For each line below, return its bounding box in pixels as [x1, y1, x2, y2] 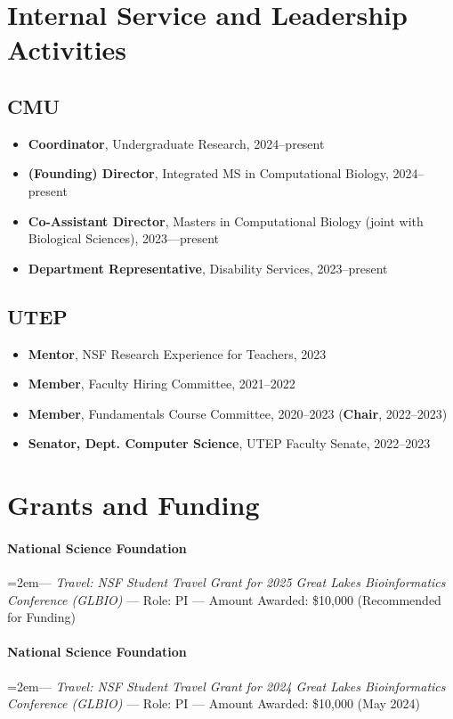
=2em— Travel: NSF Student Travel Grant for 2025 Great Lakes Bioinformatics [7, 573, 446, 592]
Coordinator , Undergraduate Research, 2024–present [28, 134, 325, 152]
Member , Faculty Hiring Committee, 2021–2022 [28, 374, 295, 393]
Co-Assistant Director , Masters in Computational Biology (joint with [28, 211, 424, 230]
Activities [7, 31, 127, 68]
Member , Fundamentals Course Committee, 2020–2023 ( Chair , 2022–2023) [28, 404, 448, 422]
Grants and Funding [7, 486, 260, 523]
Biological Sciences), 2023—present [28, 229, 220, 248]
